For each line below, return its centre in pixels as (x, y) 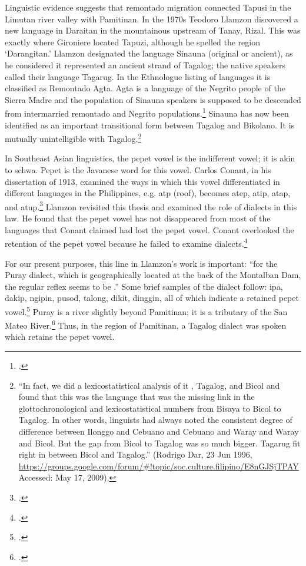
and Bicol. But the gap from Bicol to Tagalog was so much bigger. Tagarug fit (159, 443)
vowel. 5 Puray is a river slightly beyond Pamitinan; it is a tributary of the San (146, 310)
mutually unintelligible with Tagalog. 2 (73, 138)
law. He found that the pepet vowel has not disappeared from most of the (138, 218)
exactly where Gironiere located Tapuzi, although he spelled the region (132, 42)
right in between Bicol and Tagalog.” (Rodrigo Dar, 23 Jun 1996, (135, 454)
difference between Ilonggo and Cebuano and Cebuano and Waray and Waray (159, 431)
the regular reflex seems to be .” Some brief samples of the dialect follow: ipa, (144, 286)
